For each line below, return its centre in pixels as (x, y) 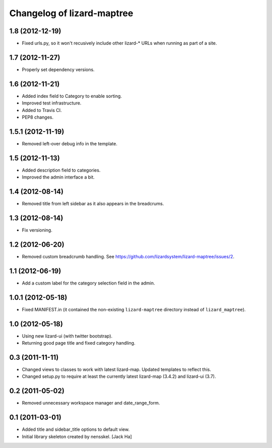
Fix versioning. (37, 230)
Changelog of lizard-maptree (71, 13)
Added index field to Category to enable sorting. (72, 96)
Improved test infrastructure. (52, 103)
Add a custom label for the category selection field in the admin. (89, 283)
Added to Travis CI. (42, 110)
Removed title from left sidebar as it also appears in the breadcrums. (93, 204)
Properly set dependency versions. (58, 69)
